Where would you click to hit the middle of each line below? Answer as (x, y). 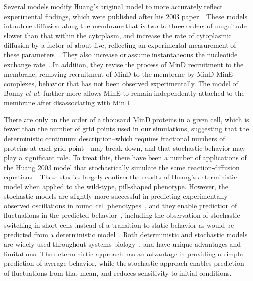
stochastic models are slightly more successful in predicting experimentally (116, 196)
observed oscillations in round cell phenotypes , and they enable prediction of (121, 205)
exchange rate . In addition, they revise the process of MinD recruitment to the (124, 64)
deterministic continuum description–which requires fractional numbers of (114, 138)
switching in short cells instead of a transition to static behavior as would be (119, 225)
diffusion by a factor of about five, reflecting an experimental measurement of (120, 45)
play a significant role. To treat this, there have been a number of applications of (125, 157)
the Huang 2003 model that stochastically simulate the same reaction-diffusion (122, 167)
